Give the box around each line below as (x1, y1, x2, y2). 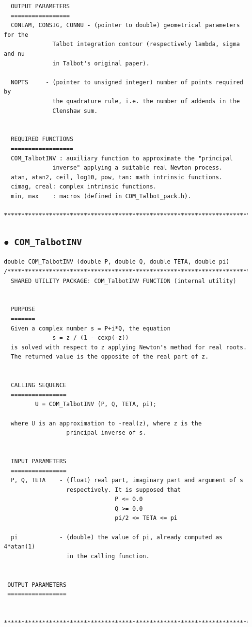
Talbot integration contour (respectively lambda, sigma (52, 41, 240, 48)
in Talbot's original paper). (52, 60, 150, 67)
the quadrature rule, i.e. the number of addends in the (52, 97, 240, 105)
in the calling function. (66, 552, 150, 560)
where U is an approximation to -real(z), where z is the (11, 420, 202, 427)
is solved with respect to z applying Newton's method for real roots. (11, 344, 247, 351)
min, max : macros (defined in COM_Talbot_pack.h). (11, 192, 191, 200)
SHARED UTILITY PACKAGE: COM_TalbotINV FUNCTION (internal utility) (11, 277, 236, 284)
